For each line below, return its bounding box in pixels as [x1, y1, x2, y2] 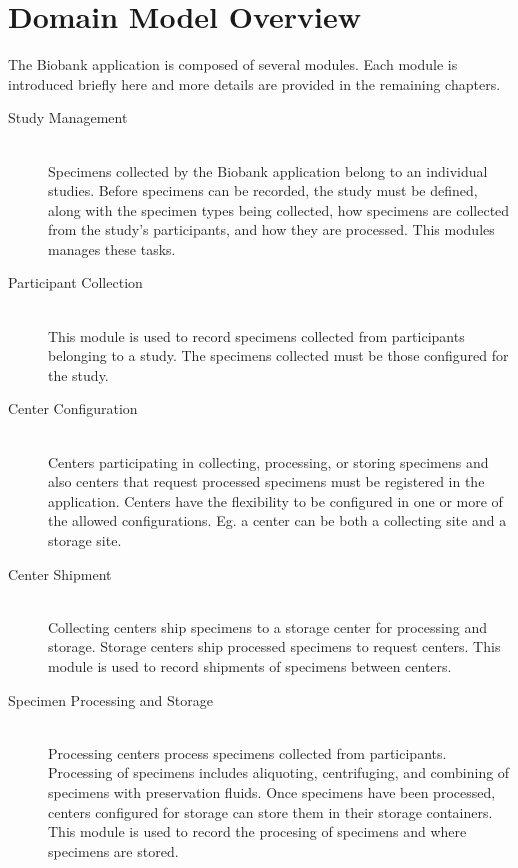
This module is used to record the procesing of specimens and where [48, 821, 467, 842]
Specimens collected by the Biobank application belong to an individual [48, 160, 488, 181]
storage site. [48, 530, 122, 550]
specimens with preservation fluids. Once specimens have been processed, [48, 781, 496, 802]
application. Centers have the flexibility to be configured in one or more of [48, 490, 503, 511]
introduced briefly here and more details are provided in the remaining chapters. [8, 73, 501, 94]
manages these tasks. [48, 238, 176, 259]
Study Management [8, 107, 128, 128]
